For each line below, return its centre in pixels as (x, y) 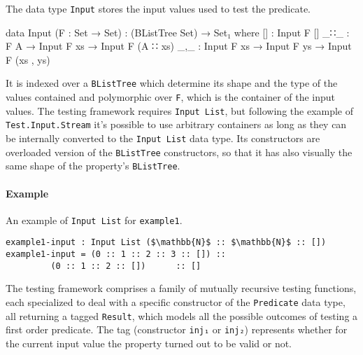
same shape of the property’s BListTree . (93, 166)
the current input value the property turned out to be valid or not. (149, 343)
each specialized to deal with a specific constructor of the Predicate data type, (176, 302)
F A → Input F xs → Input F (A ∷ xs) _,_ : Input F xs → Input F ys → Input (179, 46)
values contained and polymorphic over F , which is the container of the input (171, 97)
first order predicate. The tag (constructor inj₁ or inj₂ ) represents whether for (177, 329)
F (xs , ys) (28, 59)
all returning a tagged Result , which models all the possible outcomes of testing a (182, 315)
